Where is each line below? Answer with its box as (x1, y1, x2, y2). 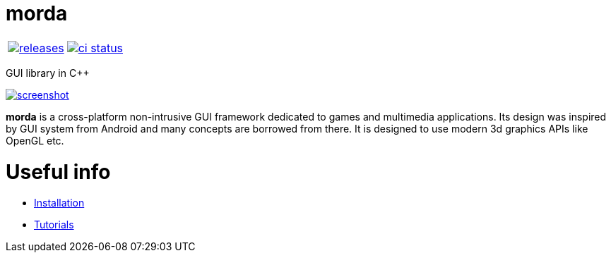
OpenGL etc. (6, 134, 64, 147)
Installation (34, 197, 85, 209)
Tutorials (34, 219, 74, 231)
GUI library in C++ (6, 66, 90, 79)
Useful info (6, 159, 111, 184)
